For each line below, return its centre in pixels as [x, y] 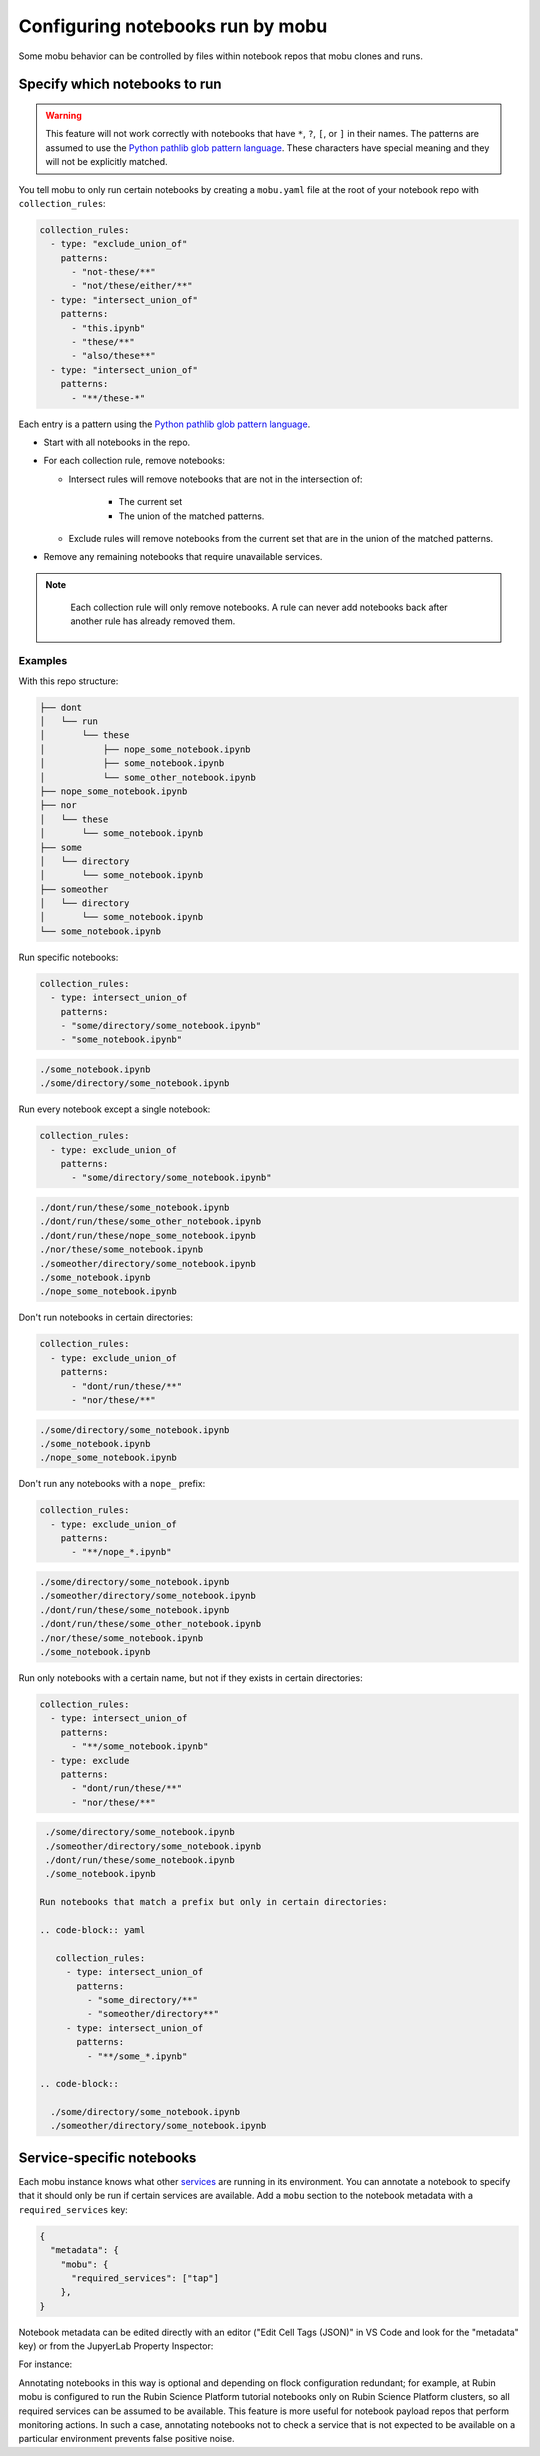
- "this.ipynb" [108, 328]
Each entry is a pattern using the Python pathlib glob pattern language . [164, 424]
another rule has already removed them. [153, 621]
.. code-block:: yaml [92, 1929]
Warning [63, 115]
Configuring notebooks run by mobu [173, 26]
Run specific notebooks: [68, 957]
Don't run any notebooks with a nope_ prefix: [112, 1484]
